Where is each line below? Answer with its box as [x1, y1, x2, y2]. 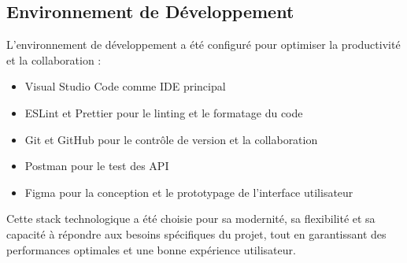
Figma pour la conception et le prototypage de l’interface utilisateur [24, 183, 353, 200]
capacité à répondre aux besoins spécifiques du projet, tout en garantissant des [6, 225, 387, 242]
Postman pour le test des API [24, 157, 169, 174]
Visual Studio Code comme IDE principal [24, 78, 226, 94]
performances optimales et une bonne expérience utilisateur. [6, 241, 296, 257]
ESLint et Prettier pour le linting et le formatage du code [24, 104, 303, 120]
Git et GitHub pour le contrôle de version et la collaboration [24, 131, 318, 147]
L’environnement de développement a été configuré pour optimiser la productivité [6, 36, 401, 53]
